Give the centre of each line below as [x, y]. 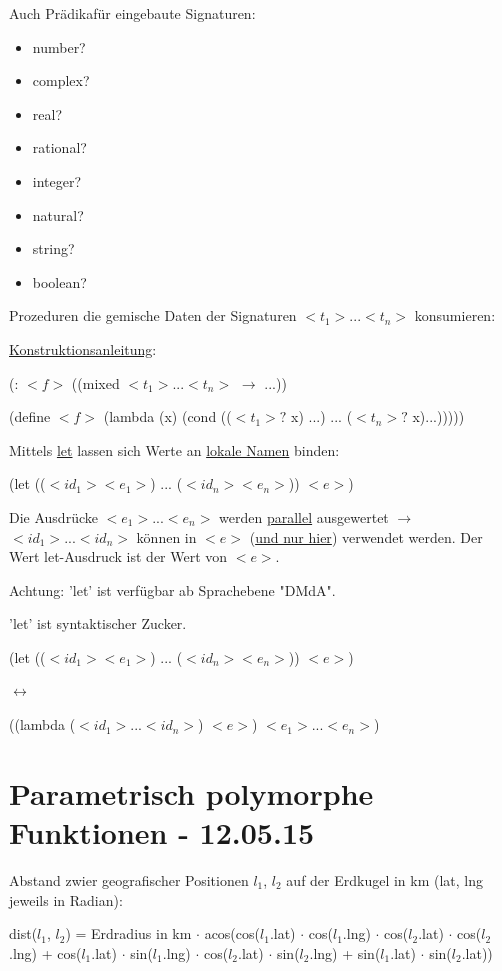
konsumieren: [455, 315]
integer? [57, 180]
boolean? [59, 281]
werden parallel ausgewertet [304, 516]
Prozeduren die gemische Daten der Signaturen [153, 315]
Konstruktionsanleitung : [83, 348]
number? [59, 46]
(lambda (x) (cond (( [167, 416]
